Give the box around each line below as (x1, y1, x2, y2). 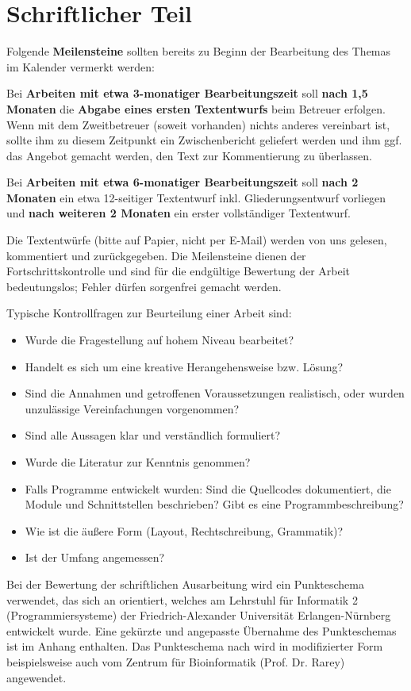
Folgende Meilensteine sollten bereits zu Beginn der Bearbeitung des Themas (6, 43, 391, 60)
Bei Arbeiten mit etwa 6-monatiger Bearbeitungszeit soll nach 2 (6, 174, 359, 190)
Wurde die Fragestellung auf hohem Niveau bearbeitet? (25, 332, 294, 348)
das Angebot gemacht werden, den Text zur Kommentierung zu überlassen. (6, 147, 372, 163)
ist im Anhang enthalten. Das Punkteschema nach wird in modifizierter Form (6, 638, 383, 655)
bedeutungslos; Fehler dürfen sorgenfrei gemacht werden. (6, 278, 282, 294)
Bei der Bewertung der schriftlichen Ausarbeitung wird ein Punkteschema (6, 575, 364, 592)
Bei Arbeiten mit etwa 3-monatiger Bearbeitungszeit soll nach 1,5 (6, 85, 368, 102)
